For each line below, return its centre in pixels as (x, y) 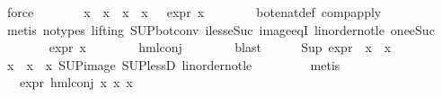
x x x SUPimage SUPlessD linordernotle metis (173, 64)
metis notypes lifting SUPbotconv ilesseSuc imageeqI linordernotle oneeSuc (221, 29)
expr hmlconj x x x (76, 82)
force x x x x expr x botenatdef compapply (194, 12)
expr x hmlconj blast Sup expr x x (220, 47)
